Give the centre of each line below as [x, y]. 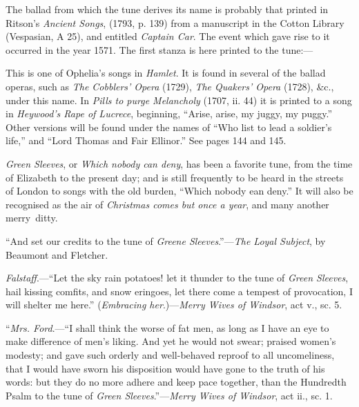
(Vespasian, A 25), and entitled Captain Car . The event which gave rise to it [168, 36]
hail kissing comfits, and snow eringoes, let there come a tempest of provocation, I [179, 291]
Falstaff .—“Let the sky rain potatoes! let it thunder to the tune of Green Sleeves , [177, 278]
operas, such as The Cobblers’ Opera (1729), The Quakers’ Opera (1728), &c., [170, 86]
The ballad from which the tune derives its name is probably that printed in [167, 9]
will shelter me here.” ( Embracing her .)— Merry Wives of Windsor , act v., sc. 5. [174, 305]
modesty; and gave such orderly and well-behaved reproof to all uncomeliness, [170, 355]
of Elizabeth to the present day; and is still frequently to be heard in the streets [175, 177]
